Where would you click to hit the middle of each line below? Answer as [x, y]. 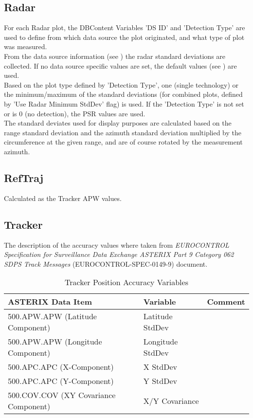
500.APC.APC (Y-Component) [61, 381]
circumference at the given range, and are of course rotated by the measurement [123, 142]
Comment [226, 302]
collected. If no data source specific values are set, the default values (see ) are [120, 65]
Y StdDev [160, 381]
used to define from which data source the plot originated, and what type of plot [124, 37]
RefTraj [24, 177]
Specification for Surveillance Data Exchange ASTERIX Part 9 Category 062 [119, 254]
